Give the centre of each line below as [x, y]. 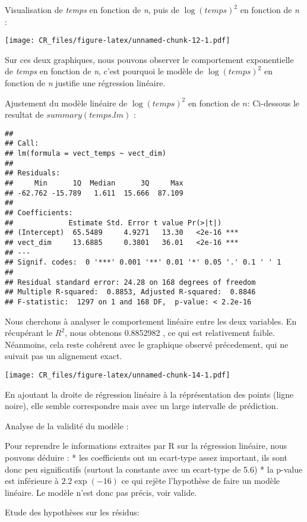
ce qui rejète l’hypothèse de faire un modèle [201, 481]
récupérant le [29, 333]
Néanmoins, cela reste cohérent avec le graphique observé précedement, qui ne [147, 344]
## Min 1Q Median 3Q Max [94, 183]
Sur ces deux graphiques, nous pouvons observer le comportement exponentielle [149, 59]
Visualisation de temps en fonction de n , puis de [92, 10]
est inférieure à [32, 481]
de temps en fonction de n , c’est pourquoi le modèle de [104, 71]
